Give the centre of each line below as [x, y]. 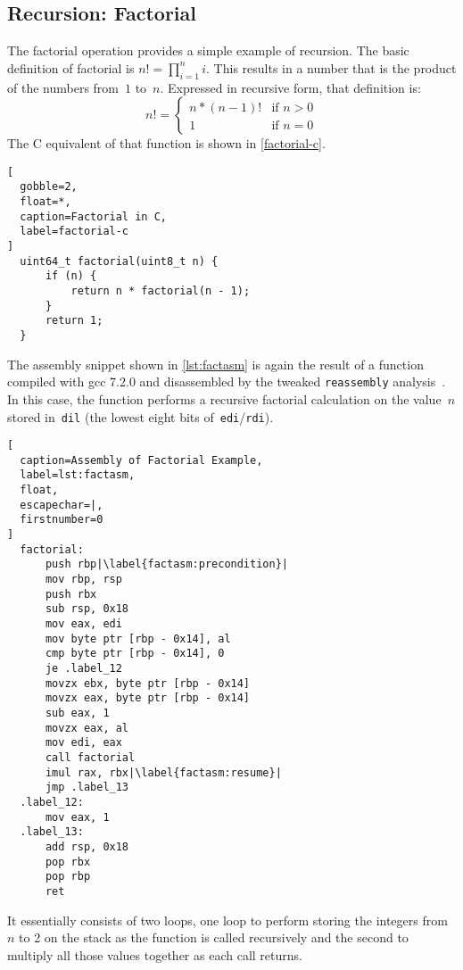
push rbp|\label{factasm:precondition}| [166, 564]
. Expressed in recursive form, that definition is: [290, 87]
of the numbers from [63, 87]
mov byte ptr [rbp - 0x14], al [138, 638]
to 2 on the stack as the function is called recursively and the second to [214, 937]
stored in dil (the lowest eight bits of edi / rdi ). [141, 416]
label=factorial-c [74, 232]
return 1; [74, 321]
